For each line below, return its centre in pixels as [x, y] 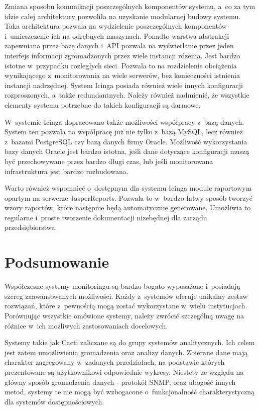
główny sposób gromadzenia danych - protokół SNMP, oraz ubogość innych [120, 382]
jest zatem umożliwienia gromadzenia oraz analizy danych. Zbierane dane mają [126, 352]
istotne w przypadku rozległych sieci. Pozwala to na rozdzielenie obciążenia [121, 65]
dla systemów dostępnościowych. [54, 401]
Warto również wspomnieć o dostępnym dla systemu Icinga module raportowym [128, 188]
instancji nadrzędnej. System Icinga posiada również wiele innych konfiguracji [124, 85]
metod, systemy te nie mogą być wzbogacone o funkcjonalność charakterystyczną [130, 392]
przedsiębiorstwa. [31, 227]
